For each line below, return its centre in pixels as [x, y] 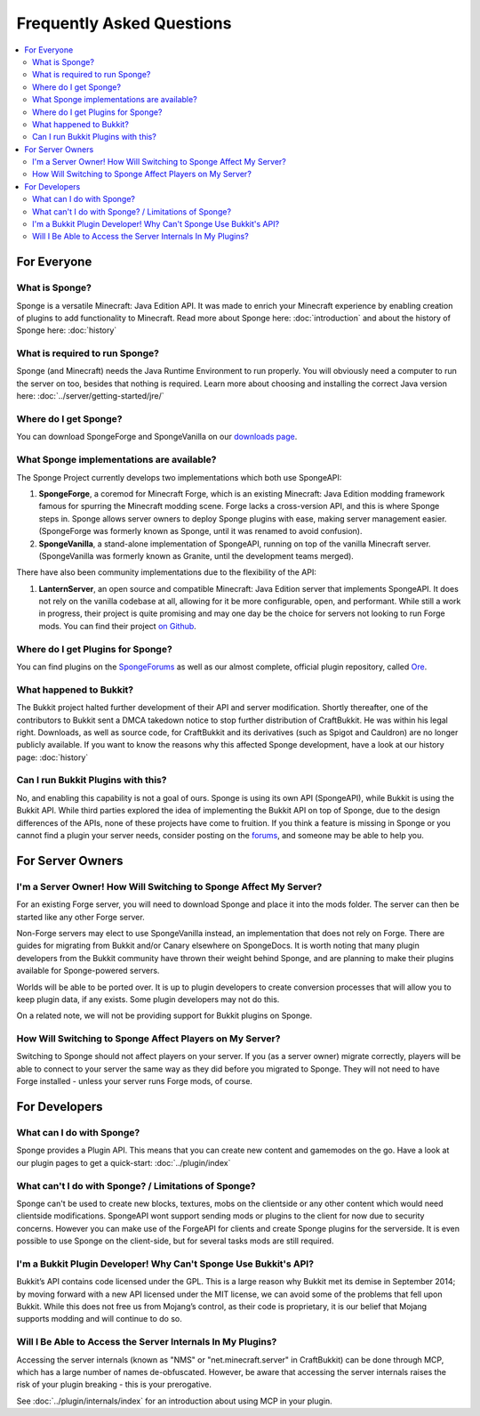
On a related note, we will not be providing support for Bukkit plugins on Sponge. [164, 1015]
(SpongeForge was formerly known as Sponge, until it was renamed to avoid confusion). [200, 531]
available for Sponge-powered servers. [88, 971]
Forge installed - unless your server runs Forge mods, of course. [135, 1081]
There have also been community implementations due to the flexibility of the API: [167, 572]
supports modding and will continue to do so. [99, 1319]
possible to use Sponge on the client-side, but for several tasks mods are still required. [175, 1241]
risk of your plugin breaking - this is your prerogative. [114, 1385]
